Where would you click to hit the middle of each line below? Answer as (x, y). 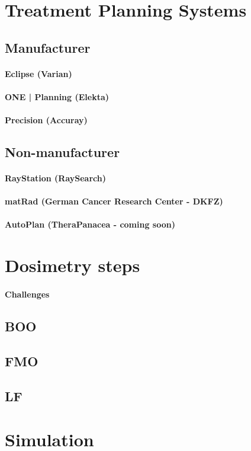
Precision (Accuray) (46, 120)
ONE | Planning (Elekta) (57, 96)
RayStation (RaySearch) (55, 178)
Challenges (27, 294)
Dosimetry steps (73, 265)
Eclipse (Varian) (38, 73)
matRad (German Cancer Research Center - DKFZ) (114, 201)
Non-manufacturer (62, 152)
